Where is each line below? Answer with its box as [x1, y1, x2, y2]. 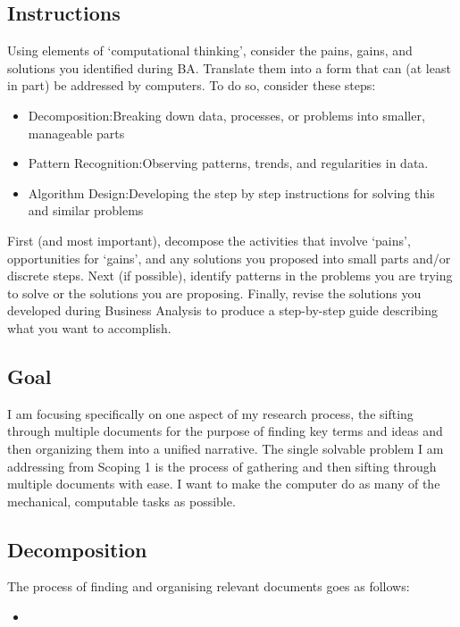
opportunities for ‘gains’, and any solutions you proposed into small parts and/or [7, 248, 451, 267]
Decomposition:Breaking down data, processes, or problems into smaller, [28, 105, 425, 124]
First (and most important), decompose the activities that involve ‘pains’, [7, 230, 411, 249]
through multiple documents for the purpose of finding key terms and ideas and [7, 422, 443, 440]
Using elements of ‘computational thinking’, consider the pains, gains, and [7, 41, 413, 60]
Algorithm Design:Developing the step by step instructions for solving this [28, 183, 435, 202]
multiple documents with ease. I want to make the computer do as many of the [7, 474, 440, 493]
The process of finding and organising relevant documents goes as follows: [7, 577, 410, 596]
